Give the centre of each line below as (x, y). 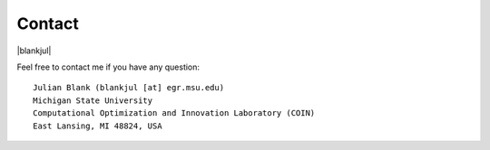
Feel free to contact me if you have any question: (108, 67)
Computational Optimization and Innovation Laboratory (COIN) (174, 113)
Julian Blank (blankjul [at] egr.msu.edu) (129, 88)
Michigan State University (93, 100)
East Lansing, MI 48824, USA (98, 126)
